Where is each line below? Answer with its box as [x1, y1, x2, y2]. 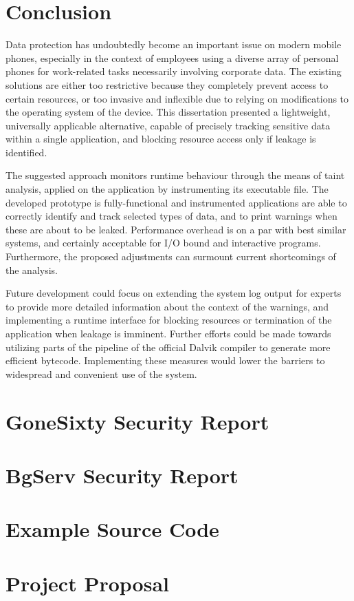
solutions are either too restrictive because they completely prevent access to [5, 77, 329, 92]
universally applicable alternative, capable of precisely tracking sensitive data [5, 118, 331, 132]
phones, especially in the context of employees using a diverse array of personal [5, 50, 339, 65]
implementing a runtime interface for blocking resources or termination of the [5, 313, 332, 327]
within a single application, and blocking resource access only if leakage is [5, 131, 316, 146]
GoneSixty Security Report [5, 407, 269, 435]
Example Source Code [5, 515, 219, 543]
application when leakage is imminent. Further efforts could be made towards [5, 326, 331, 340]
